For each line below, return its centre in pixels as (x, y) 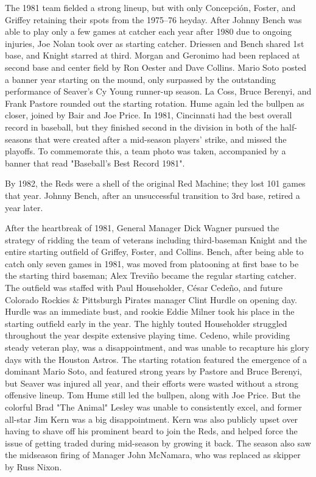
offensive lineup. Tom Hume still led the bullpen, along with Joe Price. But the (153, 395)
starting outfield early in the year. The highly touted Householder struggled (146, 323)
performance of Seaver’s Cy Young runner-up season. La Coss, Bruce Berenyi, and (158, 91)
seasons (19, 139)
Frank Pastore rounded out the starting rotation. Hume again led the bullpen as (155, 103)
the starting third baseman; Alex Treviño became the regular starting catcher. (151, 275)
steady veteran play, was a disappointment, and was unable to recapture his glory (157, 347)
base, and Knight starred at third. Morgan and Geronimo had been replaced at (153, 55)
